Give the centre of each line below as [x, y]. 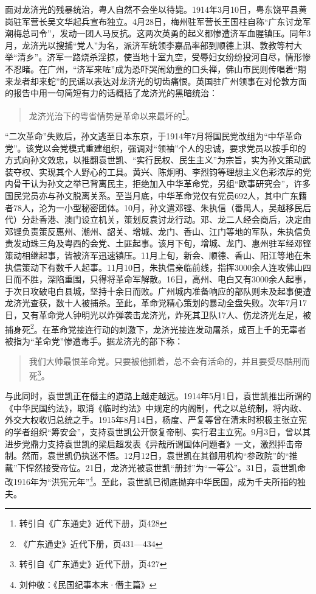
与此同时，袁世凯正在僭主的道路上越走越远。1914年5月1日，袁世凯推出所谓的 [158, 396]
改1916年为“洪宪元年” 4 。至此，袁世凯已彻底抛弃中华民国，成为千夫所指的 [151, 480]
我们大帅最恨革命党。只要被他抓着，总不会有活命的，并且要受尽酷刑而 [169, 361]
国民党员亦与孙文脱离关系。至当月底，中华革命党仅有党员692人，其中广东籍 [156, 195]
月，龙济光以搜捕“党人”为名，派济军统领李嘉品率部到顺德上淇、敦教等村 [149, 45]
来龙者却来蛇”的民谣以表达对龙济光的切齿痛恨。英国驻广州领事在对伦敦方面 [156, 81]
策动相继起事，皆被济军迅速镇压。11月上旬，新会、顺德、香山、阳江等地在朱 [158, 255]
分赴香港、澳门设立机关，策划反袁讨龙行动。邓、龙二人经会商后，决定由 [166, 219]
